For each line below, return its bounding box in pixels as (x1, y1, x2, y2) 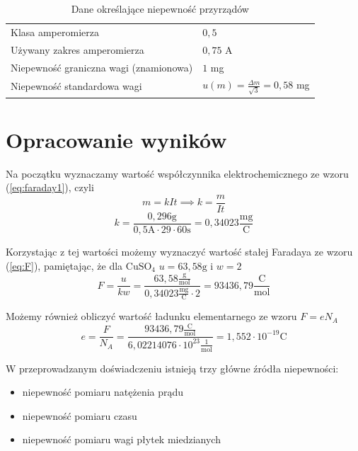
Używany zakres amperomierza (11, 42, 144, 57)
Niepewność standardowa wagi (11, 79, 142, 93)
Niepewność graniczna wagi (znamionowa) (11, 59, 193, 74)
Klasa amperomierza (11, 24, 99, 39)
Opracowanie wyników (6, 125, 227, 154)
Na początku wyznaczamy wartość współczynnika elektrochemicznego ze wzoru (6, 166, 349, 181)
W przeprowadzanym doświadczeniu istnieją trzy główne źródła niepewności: (6, 360, 339, 375)
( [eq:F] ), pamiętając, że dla (6, 258, 123, 273)
